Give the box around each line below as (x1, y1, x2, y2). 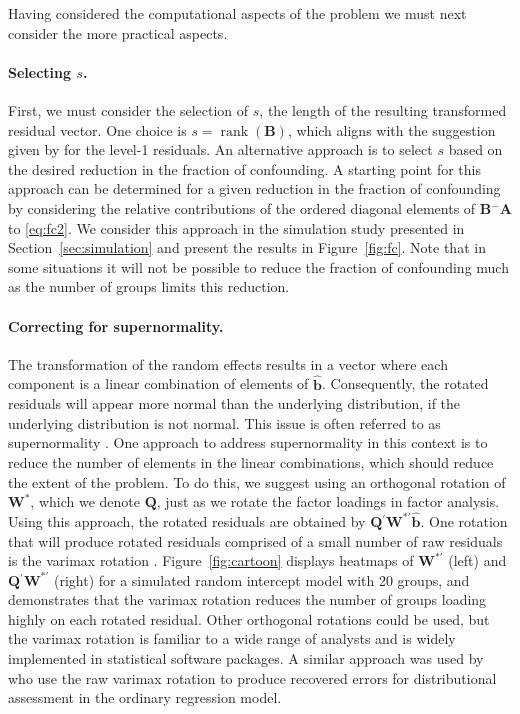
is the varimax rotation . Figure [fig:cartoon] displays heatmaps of (8, 550, 414, 571)
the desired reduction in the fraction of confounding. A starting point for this (8, 158, 482, 179)
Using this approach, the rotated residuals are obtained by (8, 510, 366, 531)
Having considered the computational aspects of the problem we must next (8, 3, 467, 23)
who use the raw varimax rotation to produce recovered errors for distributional (8, 667, 497, 688)
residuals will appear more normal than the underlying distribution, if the (8, 393, 461, 414)
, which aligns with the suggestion (287, 119, 496, 140)
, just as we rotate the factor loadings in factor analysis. (156, 491, 500, 512)
